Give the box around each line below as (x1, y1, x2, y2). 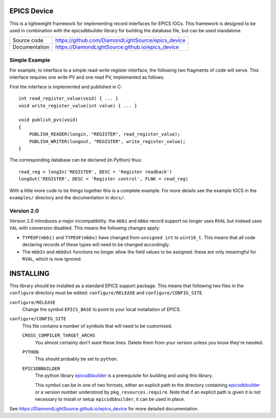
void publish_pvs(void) (18, 117, 78, 123)
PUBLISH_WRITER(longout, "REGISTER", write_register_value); (29, 138, 186, 144)
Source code (12, 37, 43, 44)
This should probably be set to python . (35, 356, 118, 362)
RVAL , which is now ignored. (22, 256, 82, 262)
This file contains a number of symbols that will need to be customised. (22, 322, 173, 329)
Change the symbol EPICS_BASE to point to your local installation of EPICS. (22, 307, 181, 313)
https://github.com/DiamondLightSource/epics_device (55, 37, 186, 44)
